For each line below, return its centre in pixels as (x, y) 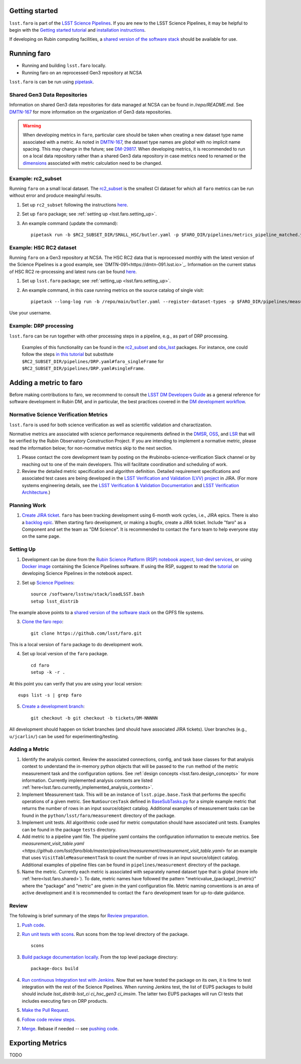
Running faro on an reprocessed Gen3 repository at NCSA (82, 72)
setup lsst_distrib (55, 601)
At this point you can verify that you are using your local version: (76, 683)
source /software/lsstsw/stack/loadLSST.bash (88, 594)
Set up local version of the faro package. (65, 654)
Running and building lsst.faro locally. (64, 66)
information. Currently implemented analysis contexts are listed (87, 780)
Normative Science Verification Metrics (58, 415)
